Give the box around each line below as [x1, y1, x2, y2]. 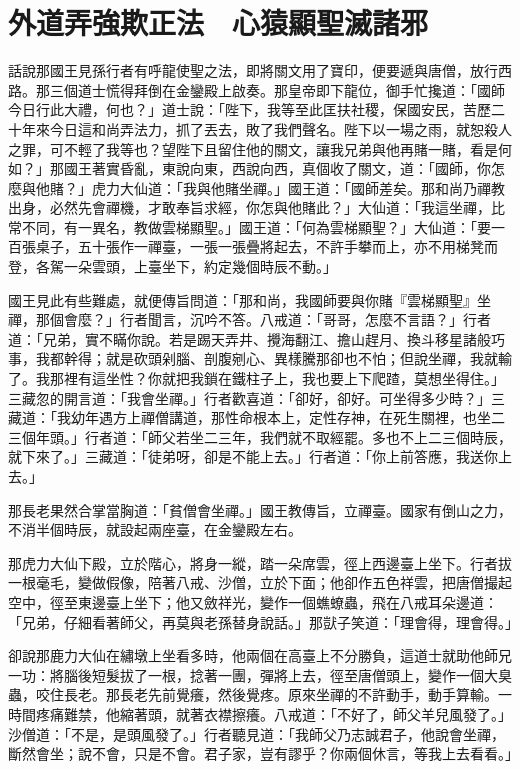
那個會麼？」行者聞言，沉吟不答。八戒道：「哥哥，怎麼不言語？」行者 [35, 309, 491, 330]
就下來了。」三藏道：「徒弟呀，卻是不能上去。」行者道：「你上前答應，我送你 [8, 446, 498, 467]
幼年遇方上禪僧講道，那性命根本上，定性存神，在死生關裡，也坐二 [70, 407, 505, 428]
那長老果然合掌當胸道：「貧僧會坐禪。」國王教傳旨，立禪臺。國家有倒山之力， [8, 499, 512, 520]
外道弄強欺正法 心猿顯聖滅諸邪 [8, 2, 429, 43]
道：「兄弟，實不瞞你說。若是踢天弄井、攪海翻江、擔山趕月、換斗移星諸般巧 [8, 328, 505, 349]
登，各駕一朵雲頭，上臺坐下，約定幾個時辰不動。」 [8, 256, 337, 277]
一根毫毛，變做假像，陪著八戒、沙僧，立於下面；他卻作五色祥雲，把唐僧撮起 [8, 572, 512, 593]
